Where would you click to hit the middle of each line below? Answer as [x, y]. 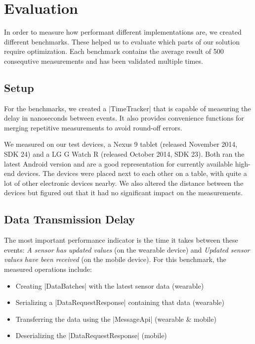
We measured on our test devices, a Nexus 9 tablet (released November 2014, [121, 144]
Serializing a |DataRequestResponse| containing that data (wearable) [120, 302]
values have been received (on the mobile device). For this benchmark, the [115, 259]
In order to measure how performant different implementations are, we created [123, 32]
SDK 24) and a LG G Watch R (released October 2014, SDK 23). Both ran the [124, 154]
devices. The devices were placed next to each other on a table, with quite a [132, 173]
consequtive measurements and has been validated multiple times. [104, 61]
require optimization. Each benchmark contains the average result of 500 [114, 51]
